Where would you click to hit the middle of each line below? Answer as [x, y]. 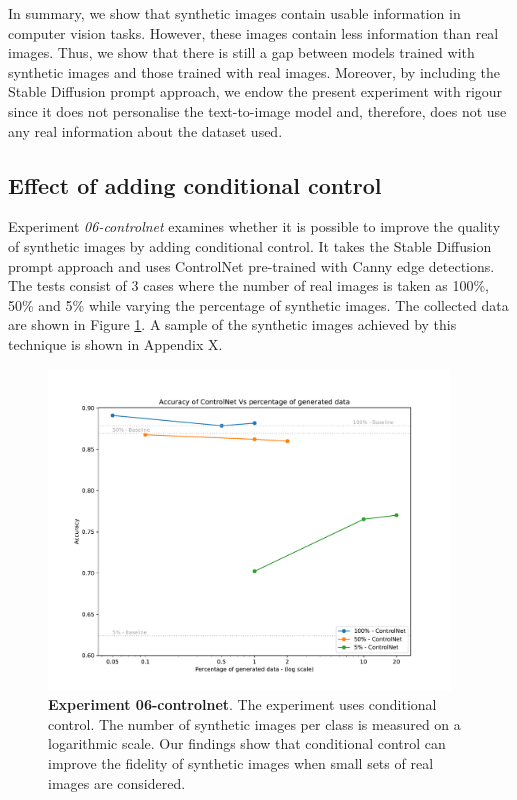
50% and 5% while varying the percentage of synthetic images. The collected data [258, 304]
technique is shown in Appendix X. [115, 343]
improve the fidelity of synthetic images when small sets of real [241, 763]
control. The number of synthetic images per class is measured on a [254, 723]
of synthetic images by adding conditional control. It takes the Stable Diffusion [250, 245]
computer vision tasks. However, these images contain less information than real [253, 32]
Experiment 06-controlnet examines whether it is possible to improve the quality [254, 226]
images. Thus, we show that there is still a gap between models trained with [241, 52]
